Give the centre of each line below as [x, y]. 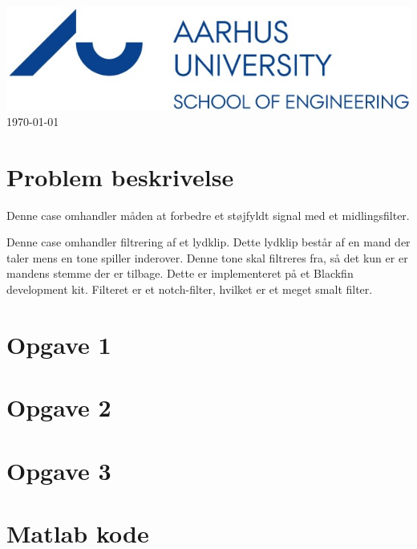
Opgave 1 [59, 344]
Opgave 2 [59, 407]
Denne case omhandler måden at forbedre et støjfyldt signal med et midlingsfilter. [208, 215]
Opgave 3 [59, 470]
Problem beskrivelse [120, 176]
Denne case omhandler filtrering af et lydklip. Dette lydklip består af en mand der [208, 242]
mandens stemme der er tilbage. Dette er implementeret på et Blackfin [180, 273]
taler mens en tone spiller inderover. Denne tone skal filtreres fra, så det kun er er [207, 257]
